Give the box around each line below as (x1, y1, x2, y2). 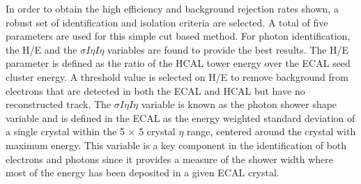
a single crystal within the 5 (6, 124, 125, 139)
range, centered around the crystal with (187, 124, 356, 139)
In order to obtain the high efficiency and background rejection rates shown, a (6, 1, 339, 15)
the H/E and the (6, 42, 77, 56)
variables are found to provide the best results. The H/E (107, 42, 349, 56)
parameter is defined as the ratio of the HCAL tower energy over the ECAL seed (6, 56, 351, 70)
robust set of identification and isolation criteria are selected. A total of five (6, 15, 328, 29)
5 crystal (139, 124, 176, 139)
